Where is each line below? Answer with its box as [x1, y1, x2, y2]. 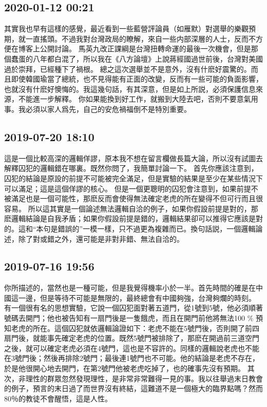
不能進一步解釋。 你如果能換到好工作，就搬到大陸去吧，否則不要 [18, 93, 237, 104]
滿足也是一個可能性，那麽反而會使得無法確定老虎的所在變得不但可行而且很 [11, 193, 263, 204]
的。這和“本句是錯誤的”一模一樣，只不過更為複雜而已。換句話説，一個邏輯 [4, 223, 256, 234]
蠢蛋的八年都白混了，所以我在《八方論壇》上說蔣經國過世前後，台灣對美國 [11, 53, 263, 64]
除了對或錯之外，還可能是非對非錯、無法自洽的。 [18, 233, 184, 244]
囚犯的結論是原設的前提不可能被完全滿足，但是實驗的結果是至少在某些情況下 [4, 172, 263, 183]
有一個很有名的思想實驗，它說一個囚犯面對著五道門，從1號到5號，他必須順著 [4, 302, 263, 313]
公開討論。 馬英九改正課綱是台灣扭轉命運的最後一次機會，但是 [40, 43, 251, 54]
